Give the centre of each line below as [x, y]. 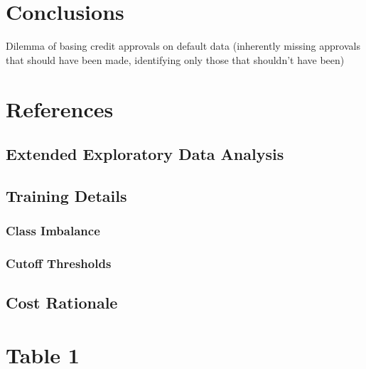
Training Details [66, 195]
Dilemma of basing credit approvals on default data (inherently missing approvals [183, 46]
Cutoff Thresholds [59, 263]
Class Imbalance [53, 231]
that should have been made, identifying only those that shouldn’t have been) [175, 59]
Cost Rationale [62, 303]
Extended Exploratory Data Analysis [145, 154]
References [60, 108]
